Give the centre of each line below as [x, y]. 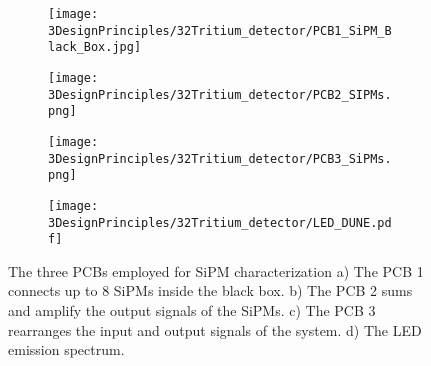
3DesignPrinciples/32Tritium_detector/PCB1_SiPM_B [220, 30]
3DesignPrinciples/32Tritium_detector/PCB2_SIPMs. [220, 94]
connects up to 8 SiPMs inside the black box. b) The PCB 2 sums [210, 290]
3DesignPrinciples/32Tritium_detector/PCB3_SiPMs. [220, 158]
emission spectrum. [66, 349]
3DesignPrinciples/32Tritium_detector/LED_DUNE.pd [220, 222]
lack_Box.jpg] [95, 47]
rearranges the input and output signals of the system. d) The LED [215, 329]
